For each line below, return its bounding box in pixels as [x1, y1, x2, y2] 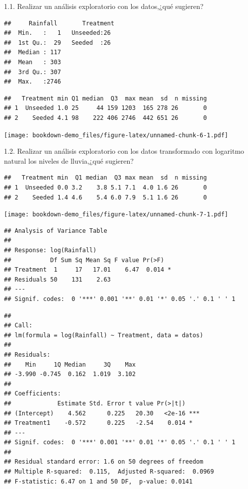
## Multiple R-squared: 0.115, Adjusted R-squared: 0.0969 [4, 468, 214, 476]
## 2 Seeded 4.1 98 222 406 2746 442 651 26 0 [4, 114, 207, 121]
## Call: [4, 322, 33, 329]
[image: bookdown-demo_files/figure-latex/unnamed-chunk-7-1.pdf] [4, 211, 229, 218]
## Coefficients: [4, 390, 61, 397]
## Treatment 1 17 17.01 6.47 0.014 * [4, 266, 171, 274]
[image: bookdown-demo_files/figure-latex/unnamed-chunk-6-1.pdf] [4, 131, 229, 139]
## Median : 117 [4, 49, 61, 56]
